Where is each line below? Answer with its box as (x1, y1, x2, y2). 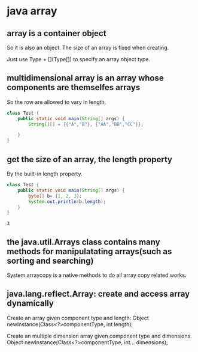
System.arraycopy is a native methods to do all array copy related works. (7, 272, 187, 279)
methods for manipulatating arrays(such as (7, 246, 172, 256)
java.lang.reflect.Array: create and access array (7, 289, 190, 299)
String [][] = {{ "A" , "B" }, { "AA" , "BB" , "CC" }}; (28, 121, 144, 127)
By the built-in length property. (7, 170, 83, 177)
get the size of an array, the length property (7, 154, 173, 165)
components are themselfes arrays (7, 82, 141, 93)
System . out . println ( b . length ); (28, 198, 106, 205)
